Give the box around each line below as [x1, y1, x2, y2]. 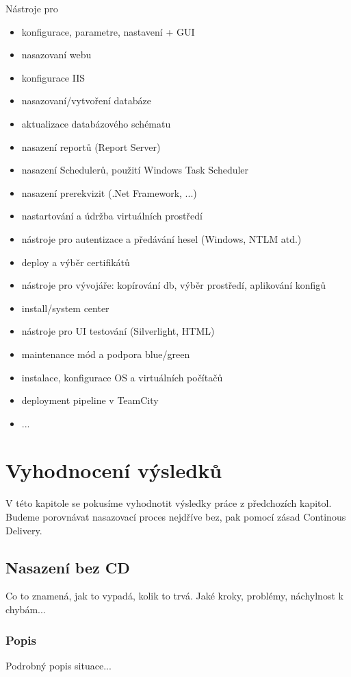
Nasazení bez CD [5, 556, 130, 578]
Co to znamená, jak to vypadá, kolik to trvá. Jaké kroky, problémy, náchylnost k [5, 589, 343, 603]
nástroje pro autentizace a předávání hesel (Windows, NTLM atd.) [21, 231, 302, 246]
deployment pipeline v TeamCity [21, 393, 159, 407]
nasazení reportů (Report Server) [21, 139, 161, 154]
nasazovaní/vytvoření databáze [21, 93, 151, 108]
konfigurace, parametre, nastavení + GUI [21, 24, 195, 38]
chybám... [5, 602, 46, 616]
